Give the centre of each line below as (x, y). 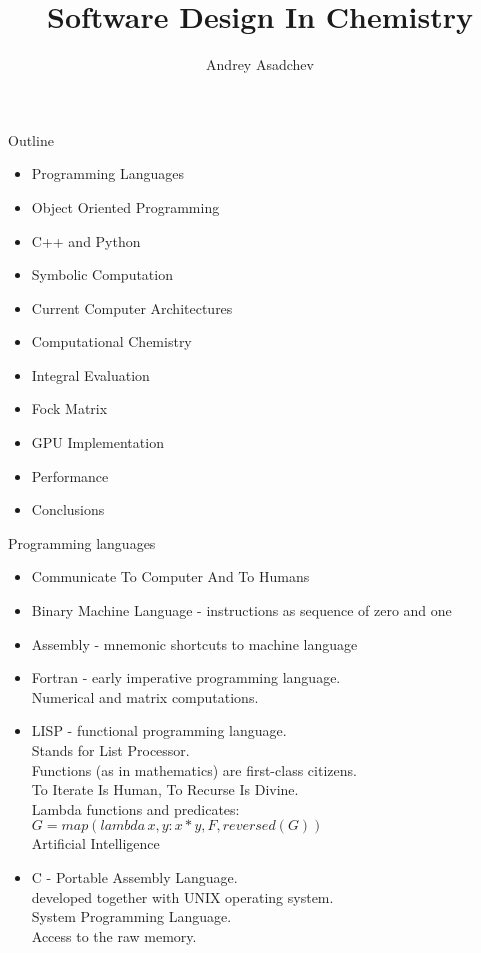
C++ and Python (86, 240)
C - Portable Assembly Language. (134, 876)
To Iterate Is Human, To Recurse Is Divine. (165, 789)
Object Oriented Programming (125, 206)
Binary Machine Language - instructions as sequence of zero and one (241, 610)
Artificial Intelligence (95, 843)
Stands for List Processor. (110, 750)
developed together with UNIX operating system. (182, 896)
